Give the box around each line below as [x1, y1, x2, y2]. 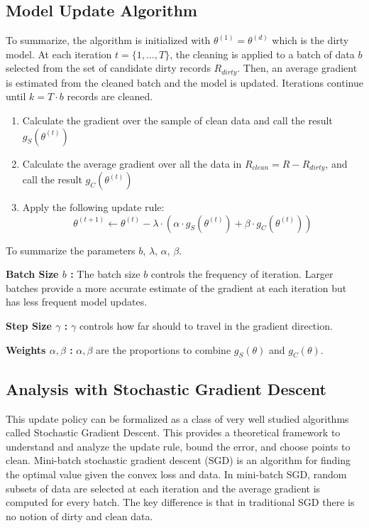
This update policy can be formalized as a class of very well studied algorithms [6, 411, 349, 426]
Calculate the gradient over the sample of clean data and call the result [22, 113, 333, 128]
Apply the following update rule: [22, 200, 165, 215]
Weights [6, 342, 46, 357]
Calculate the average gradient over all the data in [22, 156, 242, 171]
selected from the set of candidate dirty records [6, 60, 211, 75]
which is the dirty [272, 33, 349, 48]
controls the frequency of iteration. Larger [150, 266, 334, 281]
